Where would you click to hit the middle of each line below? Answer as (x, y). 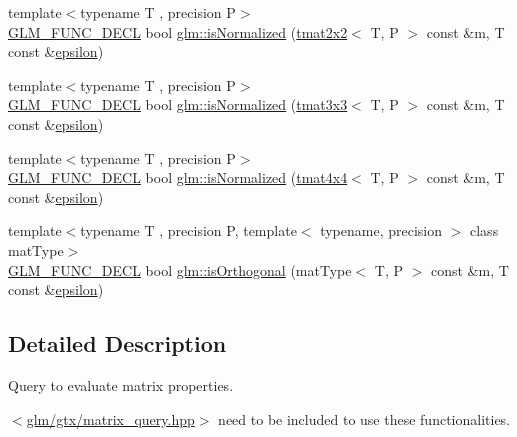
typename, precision (381, 230)
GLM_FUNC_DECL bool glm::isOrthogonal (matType (180, 269)
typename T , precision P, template (188, 230)
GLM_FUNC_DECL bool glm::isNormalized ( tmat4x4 (178, 177)
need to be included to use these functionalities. (364, 418)
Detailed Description (117, 343)
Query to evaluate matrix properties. (121, 384)
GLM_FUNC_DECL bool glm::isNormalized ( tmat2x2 (178, 31)
